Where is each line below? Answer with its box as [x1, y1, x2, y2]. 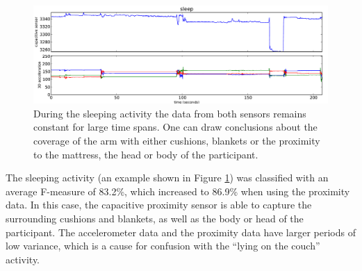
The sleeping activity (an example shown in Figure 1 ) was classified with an [6, 170, 329, 185]
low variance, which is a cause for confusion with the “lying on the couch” [6, 238, 320, 253]
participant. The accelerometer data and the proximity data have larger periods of [6, 224, 356, 239]
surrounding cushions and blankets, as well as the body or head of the [6, 211, 304, 225]
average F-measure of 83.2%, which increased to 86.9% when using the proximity [6, 183, 350, 198]
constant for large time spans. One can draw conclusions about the [33, 120, 318, 134]
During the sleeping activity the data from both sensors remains [33, 106, 306, 120]
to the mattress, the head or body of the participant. [33, 147, 258, 161]
